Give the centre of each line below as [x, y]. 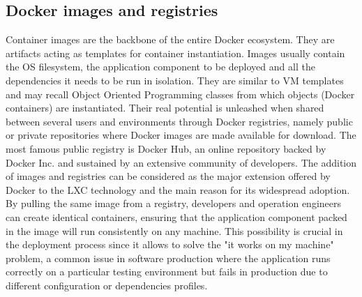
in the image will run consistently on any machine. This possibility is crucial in [174, 230]
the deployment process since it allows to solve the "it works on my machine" [170, 244]
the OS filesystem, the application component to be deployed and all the [160, 67]
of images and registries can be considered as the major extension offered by [168, 176]
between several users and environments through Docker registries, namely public [179, 121]
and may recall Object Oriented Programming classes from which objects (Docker [180, 94]
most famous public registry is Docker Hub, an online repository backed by [166, 148]
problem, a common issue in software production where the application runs [168, 258]
